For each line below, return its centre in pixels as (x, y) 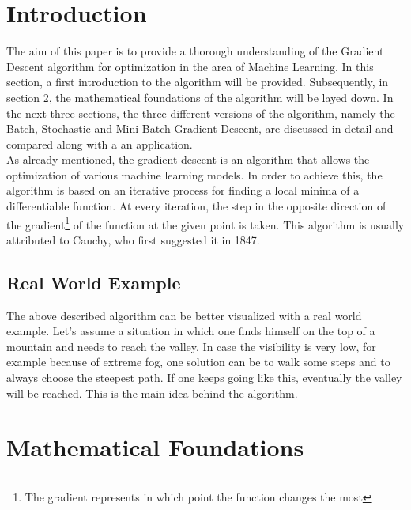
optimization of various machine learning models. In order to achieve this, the (194, 174)
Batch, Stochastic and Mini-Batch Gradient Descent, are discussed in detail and (200, 128)
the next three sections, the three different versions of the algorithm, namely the (201, 113)
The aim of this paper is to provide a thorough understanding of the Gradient (195, 51)
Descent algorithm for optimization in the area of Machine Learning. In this (190, 66)
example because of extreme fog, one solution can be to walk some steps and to (198, 362)
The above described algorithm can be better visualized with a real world (184, 315)
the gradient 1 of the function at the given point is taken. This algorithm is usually (205, 223)
